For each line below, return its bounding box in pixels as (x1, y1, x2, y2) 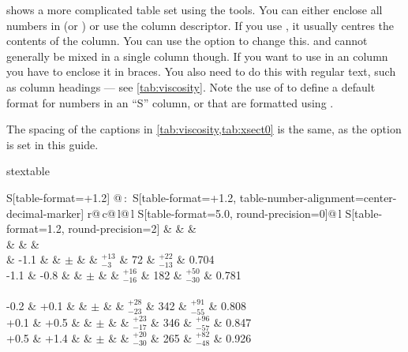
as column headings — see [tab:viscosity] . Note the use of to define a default (6, 78, 376, 95)
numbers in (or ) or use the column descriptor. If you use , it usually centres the (6, 17, 395, 33)
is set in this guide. (6, 136, 99, 152)
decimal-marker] (6, 204, 84, 221)
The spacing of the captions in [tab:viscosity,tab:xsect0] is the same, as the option (6, 121, 402, 137)
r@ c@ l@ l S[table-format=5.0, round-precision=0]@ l (87, 204, 342, 221)
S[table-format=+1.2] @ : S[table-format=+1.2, (6, 189, 237, 205)
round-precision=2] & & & (68, 220, 197, 237)
